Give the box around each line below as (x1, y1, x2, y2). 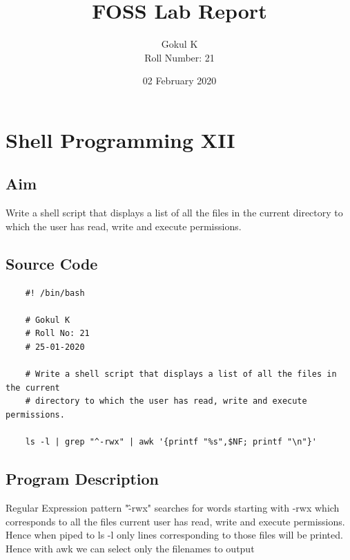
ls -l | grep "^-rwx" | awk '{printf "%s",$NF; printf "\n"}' (25, 437, 318, 447)
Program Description (6, 468, 159, 489)
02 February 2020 (142, 73, 217, 88)
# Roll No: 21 (25, 328, 90, 339)
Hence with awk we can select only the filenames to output (6, 541, 255, 555)
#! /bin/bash (25, 288, 85, 298)
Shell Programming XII (6, 125, 235, 153)
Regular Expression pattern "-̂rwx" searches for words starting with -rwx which (6, 501, 340, 515)
